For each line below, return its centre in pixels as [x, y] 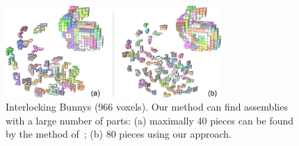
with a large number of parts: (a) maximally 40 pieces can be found [150, 120]
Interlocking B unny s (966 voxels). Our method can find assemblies [147, 107]
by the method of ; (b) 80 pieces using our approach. [119, 134]
